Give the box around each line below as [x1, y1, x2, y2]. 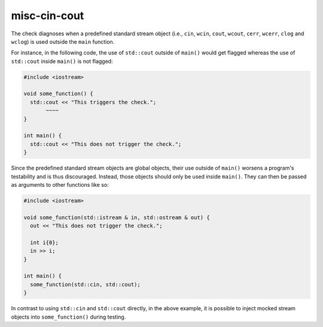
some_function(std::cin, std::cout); [30, 281, 141, 287]
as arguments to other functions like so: [11, 181, 109, 188]
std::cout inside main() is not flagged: [11, 57, 113, 65]
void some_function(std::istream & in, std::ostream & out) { [23, 214, 210, 221]
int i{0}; [30, 239, 59, 246]
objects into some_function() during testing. [11, 313, 126, 320]
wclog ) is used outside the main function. [11, 38, 115, 45]
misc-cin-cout [11, 9, 84, 22]
